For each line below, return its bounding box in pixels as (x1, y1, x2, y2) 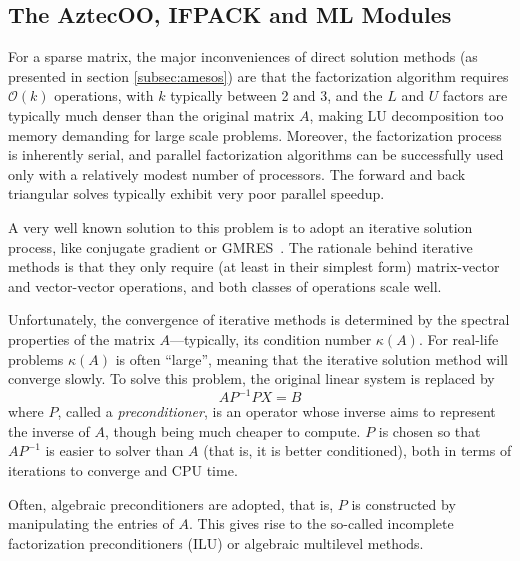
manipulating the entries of (8, 513, 174, 534)
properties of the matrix (8, 328, 155, 349)
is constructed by (351, 493, 456, 514)
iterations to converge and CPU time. (8, 459, 238, 480)
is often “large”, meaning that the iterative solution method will (115, 348, 508, 369)
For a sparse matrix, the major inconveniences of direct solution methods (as (8, 46, 478, 67)
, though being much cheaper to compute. (104, 420, 361, 441)
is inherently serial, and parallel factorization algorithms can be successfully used (8, 144, 504, 165)
